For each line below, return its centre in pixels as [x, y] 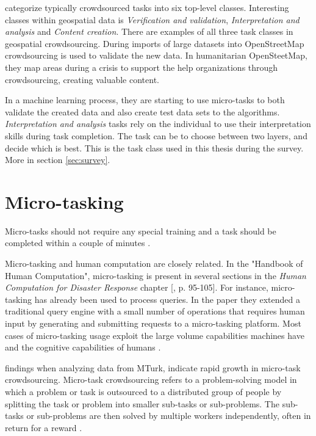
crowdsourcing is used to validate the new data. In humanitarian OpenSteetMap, [156, 55]
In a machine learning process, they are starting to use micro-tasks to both [145, 100]
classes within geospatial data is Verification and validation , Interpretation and [152, 19]
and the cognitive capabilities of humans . [83, 347]
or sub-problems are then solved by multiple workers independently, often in [169, 416]
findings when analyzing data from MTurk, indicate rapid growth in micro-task [153, 367]
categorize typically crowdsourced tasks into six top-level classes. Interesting [147, 7]
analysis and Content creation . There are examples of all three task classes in [149, 31]
